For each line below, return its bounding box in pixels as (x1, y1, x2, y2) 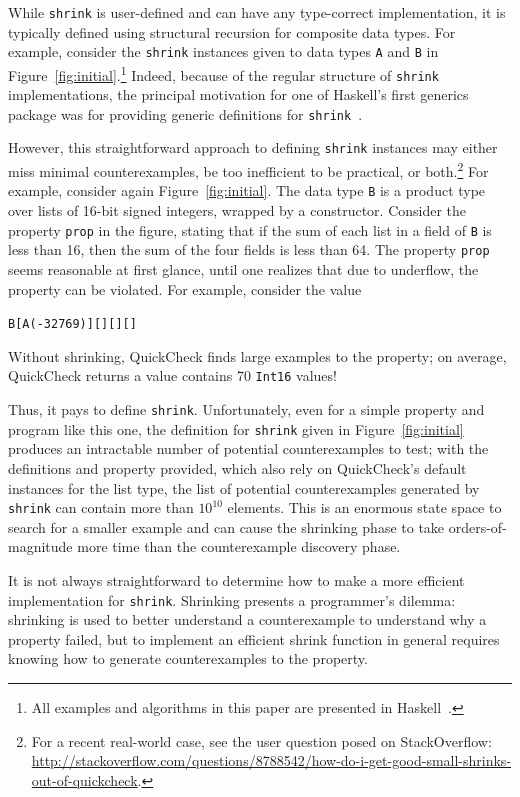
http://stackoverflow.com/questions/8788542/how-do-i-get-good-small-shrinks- (31, 750, 512, 771)
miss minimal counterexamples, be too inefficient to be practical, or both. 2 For (8, 158, 489, 181)
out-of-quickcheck (31, 769, 138, 790)
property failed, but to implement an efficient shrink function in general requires (8, 628, 500, 649)
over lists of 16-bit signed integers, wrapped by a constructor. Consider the (8, 200, 467, 221)
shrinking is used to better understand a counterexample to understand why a (8, 609, 487, 630)
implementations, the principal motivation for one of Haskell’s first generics (8, 84, 469, 105)
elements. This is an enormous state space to (227, 497, 502, 518)
